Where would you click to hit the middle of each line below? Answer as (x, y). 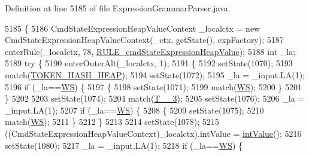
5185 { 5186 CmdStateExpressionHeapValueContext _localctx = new (133, 28)
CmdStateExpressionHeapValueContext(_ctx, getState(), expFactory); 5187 (144, 40)
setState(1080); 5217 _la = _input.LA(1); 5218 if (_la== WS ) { (124, 145)
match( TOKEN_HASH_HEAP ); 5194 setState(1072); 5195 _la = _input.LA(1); (155, 74)
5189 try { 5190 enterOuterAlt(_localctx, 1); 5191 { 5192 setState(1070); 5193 (149, 63)
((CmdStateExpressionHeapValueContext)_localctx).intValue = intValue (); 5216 (153, 133)
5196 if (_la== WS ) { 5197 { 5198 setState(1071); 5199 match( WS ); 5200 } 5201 (153, 86)
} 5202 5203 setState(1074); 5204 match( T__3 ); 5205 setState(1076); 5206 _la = (155, 98)
